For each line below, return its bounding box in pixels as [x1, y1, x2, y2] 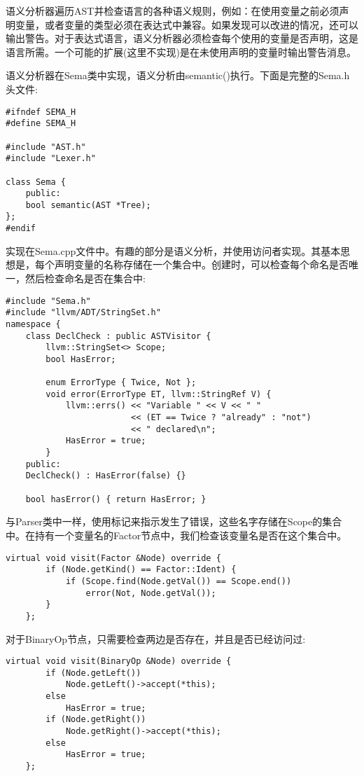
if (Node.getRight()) [45, 714, 146, 725]
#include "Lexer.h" [6, 153, 96, 164]
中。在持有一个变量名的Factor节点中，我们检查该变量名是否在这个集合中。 [6, 527, 347, 542]
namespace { [6, 319, 61, 329]
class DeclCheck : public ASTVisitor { [25, 331, 211, 341]
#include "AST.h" [6, 141, 86, 152]
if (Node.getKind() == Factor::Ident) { [45, 564, 237, 575]
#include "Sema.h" [6, 296, 91, 306]
